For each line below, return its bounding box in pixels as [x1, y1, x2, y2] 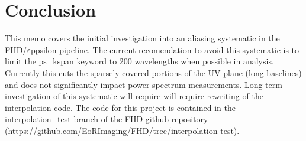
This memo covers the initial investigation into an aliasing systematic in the [5, 32, 280, 44]
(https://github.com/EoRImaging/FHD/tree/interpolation [5, 124, 218, 136]
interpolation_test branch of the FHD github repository [5, 113, 208, 125]
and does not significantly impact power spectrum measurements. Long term [5, 78, 282, 90]
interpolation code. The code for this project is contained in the [5, 101, 236, 113]
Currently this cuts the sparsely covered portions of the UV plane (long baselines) [5, 66, 302, 78]
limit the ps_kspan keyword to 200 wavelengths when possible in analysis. [5, 55, 274, 67]
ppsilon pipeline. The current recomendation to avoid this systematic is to [30, 43, 299, 55]
